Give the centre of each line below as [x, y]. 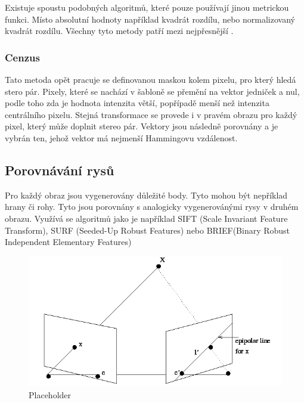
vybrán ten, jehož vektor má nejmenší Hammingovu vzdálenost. [121, 137]
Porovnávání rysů [60, 170]
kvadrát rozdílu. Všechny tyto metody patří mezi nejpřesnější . [119, 31]
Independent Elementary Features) [68, 242]
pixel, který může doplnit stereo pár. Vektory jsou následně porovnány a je [142, 126]
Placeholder [50, 394]
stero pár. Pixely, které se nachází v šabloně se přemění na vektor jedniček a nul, [152, 91]
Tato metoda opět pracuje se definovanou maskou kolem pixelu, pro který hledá [151, 79]
